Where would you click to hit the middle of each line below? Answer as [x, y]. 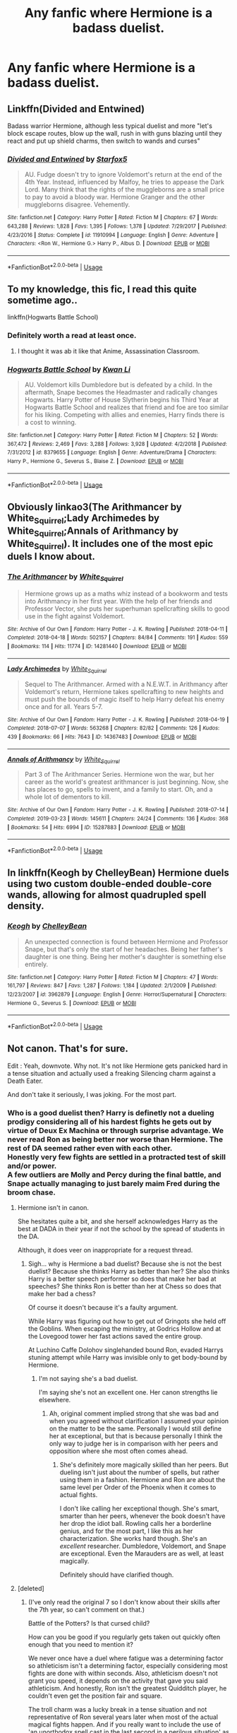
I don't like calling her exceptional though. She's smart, [139, 1509]
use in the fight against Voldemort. [75, 616]
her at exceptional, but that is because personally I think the [136, 1436]
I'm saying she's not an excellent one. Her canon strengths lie [128, 1392]
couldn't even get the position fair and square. [95, 1696]
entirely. [36, 964]
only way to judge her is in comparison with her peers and [134, 1444]
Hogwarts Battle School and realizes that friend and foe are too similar [127, 407]
